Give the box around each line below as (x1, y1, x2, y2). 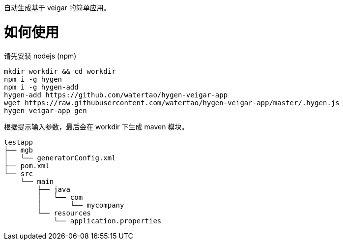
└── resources (37, 209, 91, 217)
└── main (20, 177, 54, 185)
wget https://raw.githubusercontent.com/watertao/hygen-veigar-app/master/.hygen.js (4, 98, 340, 107)
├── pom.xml (4, 161, 50, 170)
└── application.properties (54, 216, 162, 225)
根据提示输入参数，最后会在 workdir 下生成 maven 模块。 (4, 122, 189, 131)
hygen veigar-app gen (4, 106, 87, 115)
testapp (4, 138, 33, 146)
